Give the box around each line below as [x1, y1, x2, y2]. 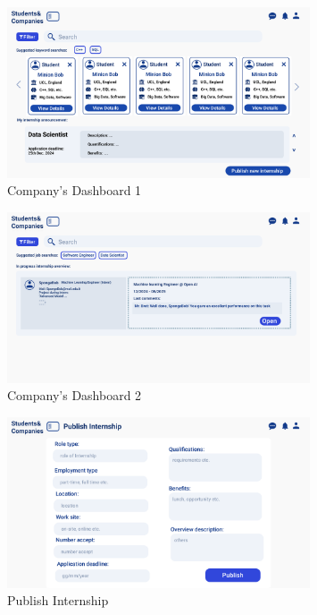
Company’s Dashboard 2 [7, 386, 142, 405]
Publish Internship [7, 591, 109, 610]
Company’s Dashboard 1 [7, 181, 142, 200]
